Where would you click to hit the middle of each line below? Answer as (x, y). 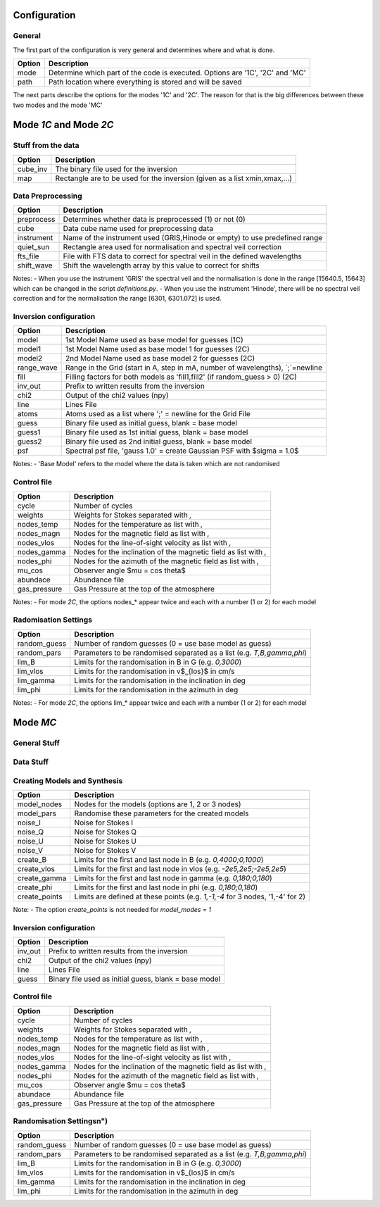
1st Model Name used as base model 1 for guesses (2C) (157, 349)
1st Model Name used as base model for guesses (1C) (154, 340)
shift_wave (35, 265)
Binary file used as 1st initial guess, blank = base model (157, 432)
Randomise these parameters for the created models (161, 813)
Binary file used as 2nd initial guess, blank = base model (159, 442)
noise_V (30, 850)
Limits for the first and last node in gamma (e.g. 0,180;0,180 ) (173, 878)
